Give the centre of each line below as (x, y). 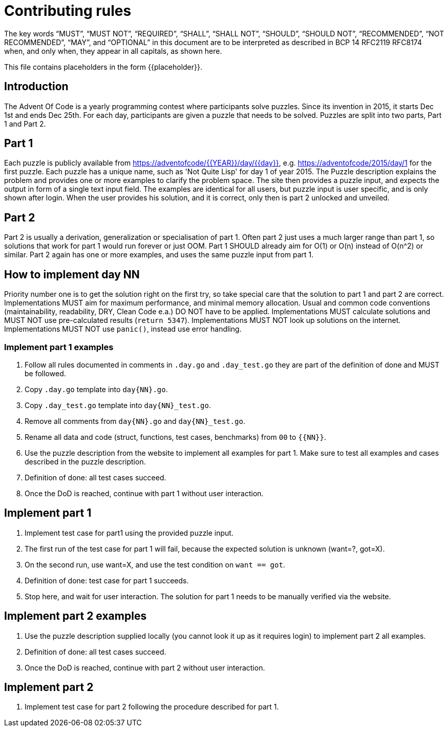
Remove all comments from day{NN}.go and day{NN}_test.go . (135, 421)
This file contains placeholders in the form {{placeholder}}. (103, 67)
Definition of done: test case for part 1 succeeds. (107, 580)
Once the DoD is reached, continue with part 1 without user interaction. (144, 493)
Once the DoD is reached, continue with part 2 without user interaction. (145, 667)
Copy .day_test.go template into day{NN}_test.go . (118, 405)
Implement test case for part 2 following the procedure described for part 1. (152, 707)
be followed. (45, 373)
